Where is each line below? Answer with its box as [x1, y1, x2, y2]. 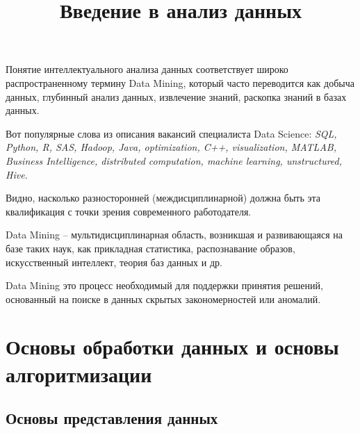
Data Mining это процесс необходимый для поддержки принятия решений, [6, 278, 323, 293]
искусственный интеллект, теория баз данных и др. [6, 254, 222, 269]
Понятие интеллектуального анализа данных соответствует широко [6, 62, 288, 76]
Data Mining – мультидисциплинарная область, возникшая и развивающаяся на [6, 227, 343, 242]
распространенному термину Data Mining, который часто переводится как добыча [6, 75, 354, 90]
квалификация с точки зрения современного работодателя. [6, 204, 252, 218]
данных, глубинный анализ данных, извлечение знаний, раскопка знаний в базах [6, 89, 347, 104]
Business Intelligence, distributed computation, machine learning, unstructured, [6, 153, 343, 168]
